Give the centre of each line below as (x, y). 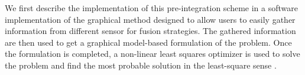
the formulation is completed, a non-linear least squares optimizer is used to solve (152, 54)
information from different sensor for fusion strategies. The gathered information (150, 31)
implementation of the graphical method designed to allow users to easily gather (150, 19)
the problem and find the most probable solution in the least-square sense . (141, 65)
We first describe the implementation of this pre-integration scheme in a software (151, 8)
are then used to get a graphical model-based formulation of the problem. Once (148, 42)
